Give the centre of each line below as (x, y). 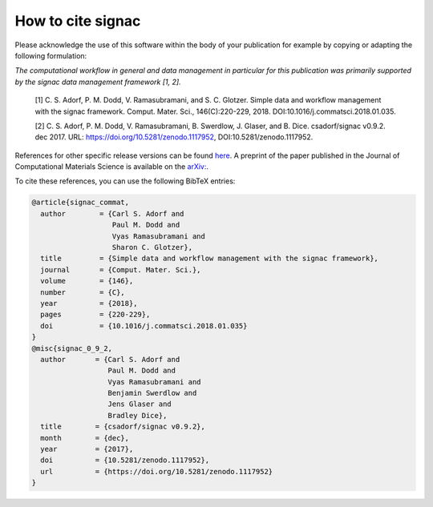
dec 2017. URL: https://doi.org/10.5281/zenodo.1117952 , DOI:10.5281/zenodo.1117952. (174, 137)
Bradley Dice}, (138, 415)
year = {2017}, (87, 449)
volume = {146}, (87, 281)
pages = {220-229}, (95, 315)
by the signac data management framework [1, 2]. (98, 82)
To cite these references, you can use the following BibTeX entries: (125, 181)
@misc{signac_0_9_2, (72, 348)
